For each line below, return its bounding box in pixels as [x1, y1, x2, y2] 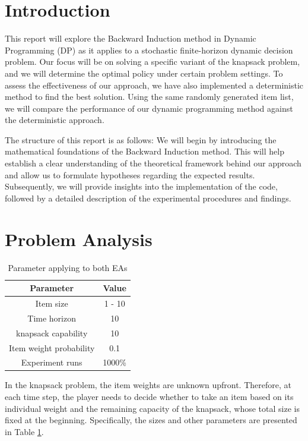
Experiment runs [21, 356, 82, 368]
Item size [35, 297, 68, 309]
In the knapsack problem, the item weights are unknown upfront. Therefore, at [5, 379, 291, 391]
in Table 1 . [5, 425, 44, 437]
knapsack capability [16, 326, 88, 339]
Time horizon [27, 311, 77, 324]
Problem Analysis [5, 226, 153, 251]
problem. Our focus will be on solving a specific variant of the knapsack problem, [5, 55, 300, 68]
